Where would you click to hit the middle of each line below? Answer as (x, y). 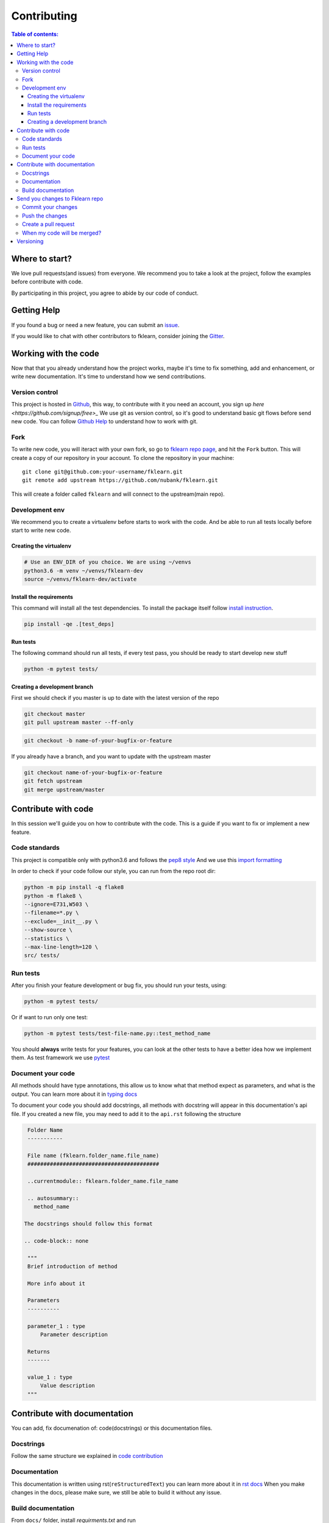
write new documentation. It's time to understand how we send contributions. (109, 376)
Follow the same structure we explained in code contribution (87, 1456)
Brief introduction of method (73, 1266)
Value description (68, 1386)
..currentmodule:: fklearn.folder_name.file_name (103, 1181)
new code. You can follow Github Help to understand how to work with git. (104, 422)
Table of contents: (35, 34)
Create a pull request (48, 224)
